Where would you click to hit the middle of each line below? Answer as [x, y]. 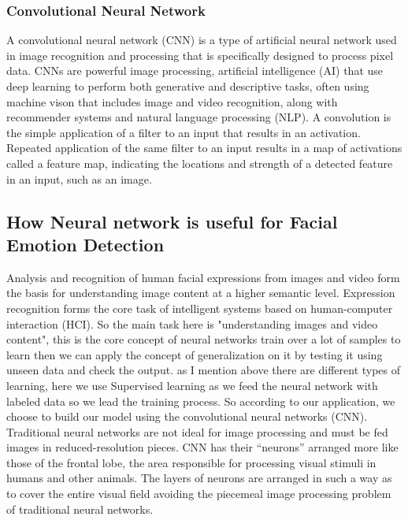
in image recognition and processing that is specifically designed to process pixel [200, 55]
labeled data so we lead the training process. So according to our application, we [201, 401]
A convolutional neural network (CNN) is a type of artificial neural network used [202, 40]
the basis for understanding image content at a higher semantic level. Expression [201, 293]
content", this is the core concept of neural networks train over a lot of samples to [204, 339]
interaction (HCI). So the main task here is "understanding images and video [192, 323]
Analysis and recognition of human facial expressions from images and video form [203, 277]
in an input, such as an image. [79, 178]
